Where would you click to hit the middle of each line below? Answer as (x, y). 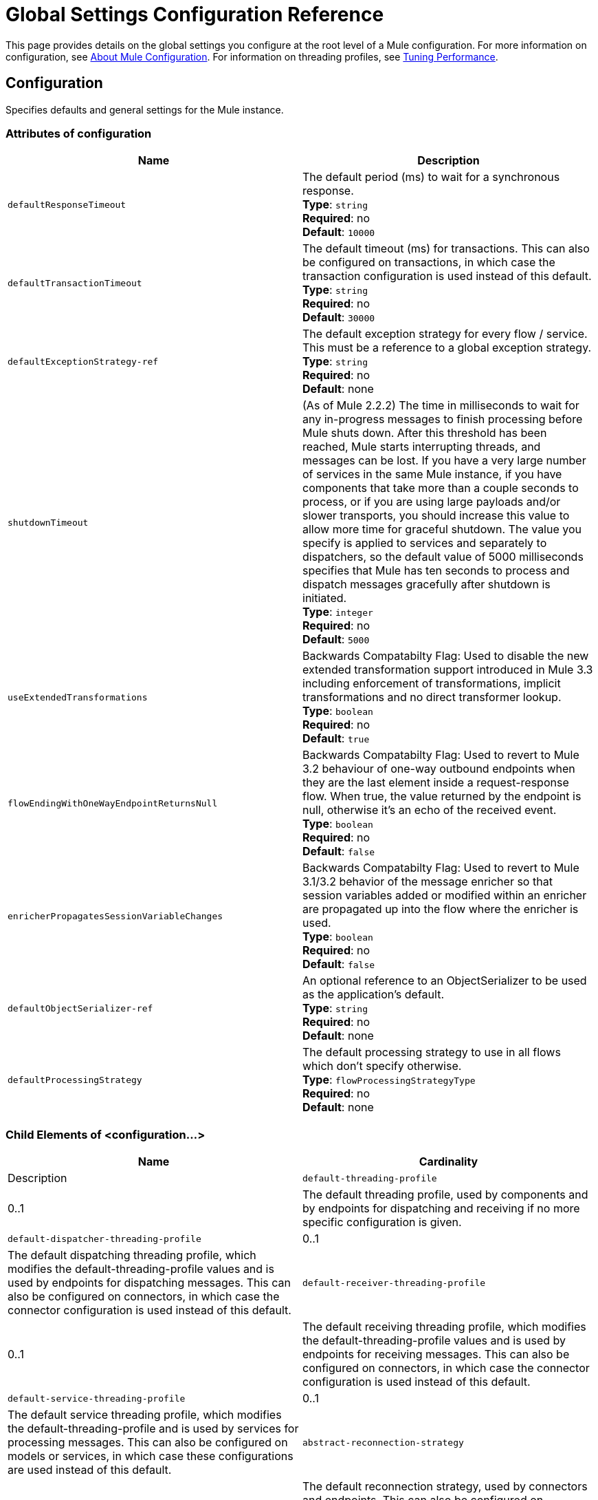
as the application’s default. (373, 995)
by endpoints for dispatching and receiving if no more (441, 1209)
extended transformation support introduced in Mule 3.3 (448, 670)
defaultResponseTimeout (67, 204)
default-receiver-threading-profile (394, 1283)
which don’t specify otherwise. (382, 1066)
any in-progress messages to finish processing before (443, 419)
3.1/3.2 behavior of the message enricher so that (428, 882)
